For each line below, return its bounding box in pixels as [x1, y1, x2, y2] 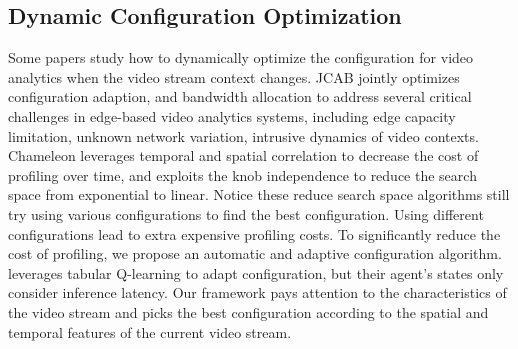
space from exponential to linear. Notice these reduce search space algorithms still [8, 184, 510, 205]
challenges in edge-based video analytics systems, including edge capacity [8, 105, 456, 126]
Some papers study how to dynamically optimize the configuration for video [8, 47, 474, 68]
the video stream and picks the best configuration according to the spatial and [8, 301, 489, 322]
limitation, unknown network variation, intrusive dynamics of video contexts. [8, 125, 479, 146]
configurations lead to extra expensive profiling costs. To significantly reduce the [8, 223, 501, 244]
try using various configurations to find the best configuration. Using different [8, 203, 484, 224]
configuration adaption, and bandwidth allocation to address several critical [8, 86, 472, 107]
